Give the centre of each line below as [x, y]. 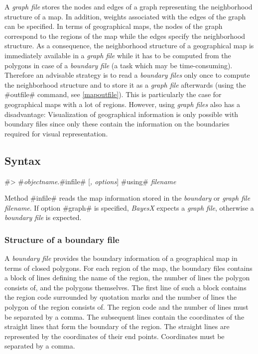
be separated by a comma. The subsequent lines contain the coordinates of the [125, 316]
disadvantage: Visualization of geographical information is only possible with [122, 114]
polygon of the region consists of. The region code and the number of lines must [127, 307]
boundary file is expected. [43, 217]
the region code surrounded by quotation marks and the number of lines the [121, 297]
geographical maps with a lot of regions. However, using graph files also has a [122, 104]
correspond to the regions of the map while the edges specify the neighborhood [125, 36]
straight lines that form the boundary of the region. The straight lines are [117, 326]
